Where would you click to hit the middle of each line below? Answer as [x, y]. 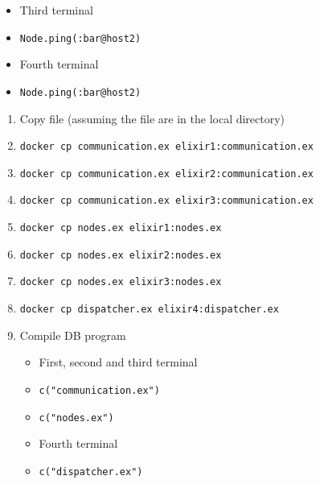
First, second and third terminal [118, 362]
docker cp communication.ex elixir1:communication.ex [166, 147]
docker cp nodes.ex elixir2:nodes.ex [121, 255]
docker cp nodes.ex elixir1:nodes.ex [121, 228]
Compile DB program [73, 335]
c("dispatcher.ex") [91, 472]
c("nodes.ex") [76, 418]
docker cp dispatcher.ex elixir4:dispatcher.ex [149, 310]
